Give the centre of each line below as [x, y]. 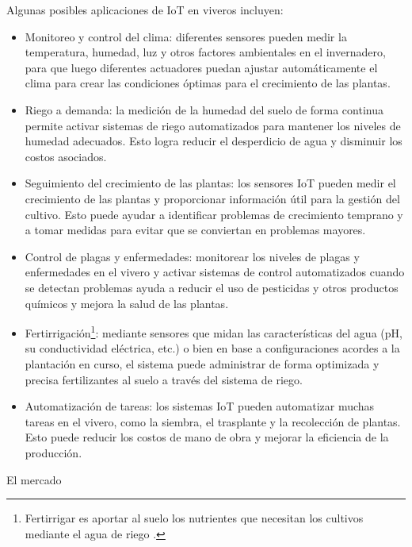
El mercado [34, 479]
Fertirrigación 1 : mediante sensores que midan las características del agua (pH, [214, 331]
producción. [53, 452]
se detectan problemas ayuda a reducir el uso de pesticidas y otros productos [212, 287]
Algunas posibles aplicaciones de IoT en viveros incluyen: [145, 10]
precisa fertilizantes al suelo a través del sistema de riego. [164, 379]
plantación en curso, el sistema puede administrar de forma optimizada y [202, 363]
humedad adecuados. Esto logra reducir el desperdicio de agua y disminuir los [214, 141]
